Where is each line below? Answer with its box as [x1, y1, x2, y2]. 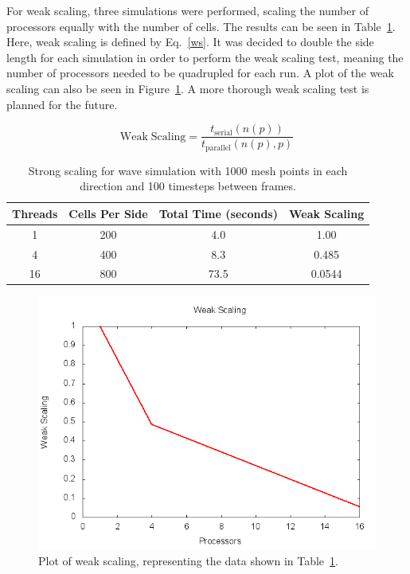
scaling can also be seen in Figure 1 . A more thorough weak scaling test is [6, 80, 369, 96]
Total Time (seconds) [158, 205, 278, 221]
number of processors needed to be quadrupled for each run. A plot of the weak [6, 64, 394, 81]
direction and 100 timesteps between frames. [80, 178, 296, 194]
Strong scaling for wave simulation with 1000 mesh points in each [28, 162, 348, 178]
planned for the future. [6, 96, 118, 112]
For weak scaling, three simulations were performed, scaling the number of [6, 2, 369, 18]
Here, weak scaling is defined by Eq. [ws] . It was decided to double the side [6, 33, 374, 50]
